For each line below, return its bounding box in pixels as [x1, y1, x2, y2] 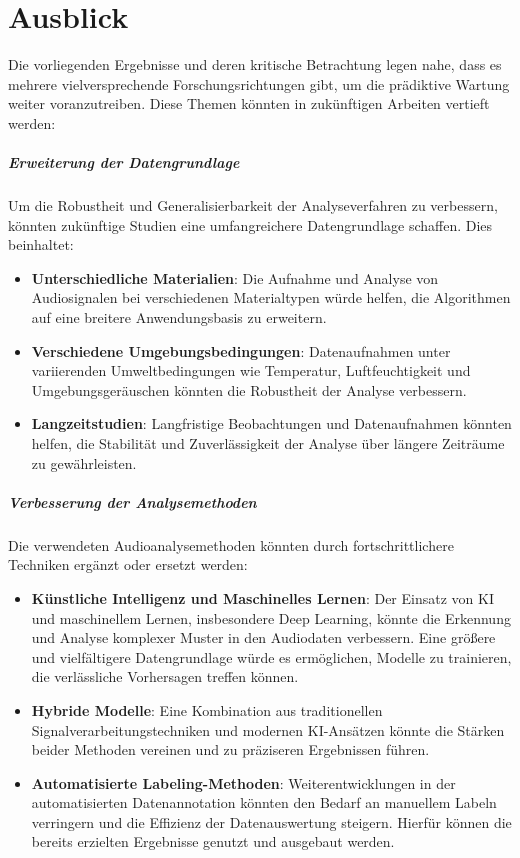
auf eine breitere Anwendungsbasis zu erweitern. [31, 307, 327, 328]
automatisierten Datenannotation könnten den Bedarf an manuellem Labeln [31, 792, 497, 813]
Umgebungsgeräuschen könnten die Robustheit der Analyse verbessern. [31, 379, 467, 400]
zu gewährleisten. [31, 452, 137, 473]
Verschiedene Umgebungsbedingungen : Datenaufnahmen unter [31, 340, 451, 361]
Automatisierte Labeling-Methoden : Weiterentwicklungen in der [31, 772, 456, 793]
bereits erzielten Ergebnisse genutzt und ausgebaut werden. [31, 831, 395, 852]
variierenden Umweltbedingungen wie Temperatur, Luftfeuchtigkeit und [31, 360, 471, 381]
